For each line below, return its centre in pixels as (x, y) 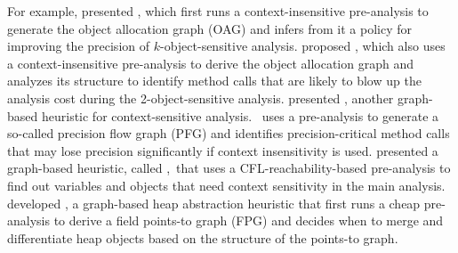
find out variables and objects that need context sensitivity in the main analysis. (226, 185)
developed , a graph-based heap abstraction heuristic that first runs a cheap (214, 203)
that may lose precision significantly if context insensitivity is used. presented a (223, 150)
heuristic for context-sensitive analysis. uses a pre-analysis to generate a (240, 115)
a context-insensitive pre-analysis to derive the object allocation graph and (210, 63)
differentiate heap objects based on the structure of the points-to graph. (203, 237)
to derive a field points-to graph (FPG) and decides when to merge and (249, 220)
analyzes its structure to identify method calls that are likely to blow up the (214, 81)
